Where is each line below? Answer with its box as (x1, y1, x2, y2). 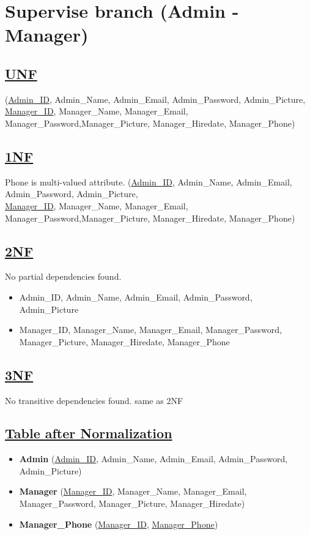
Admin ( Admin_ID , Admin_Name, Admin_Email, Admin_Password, (19, 452, 288, 465)
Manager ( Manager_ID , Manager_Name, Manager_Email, (19, 485, 247, 498)
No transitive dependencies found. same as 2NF (5, 394, 183, 406)
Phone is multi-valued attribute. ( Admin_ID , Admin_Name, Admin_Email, (5, 175, 292, 188)
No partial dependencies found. (5, 270, 122, 283)
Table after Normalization (5, 424, 172, 443)
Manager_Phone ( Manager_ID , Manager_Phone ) (19, 517, 218, 530)
